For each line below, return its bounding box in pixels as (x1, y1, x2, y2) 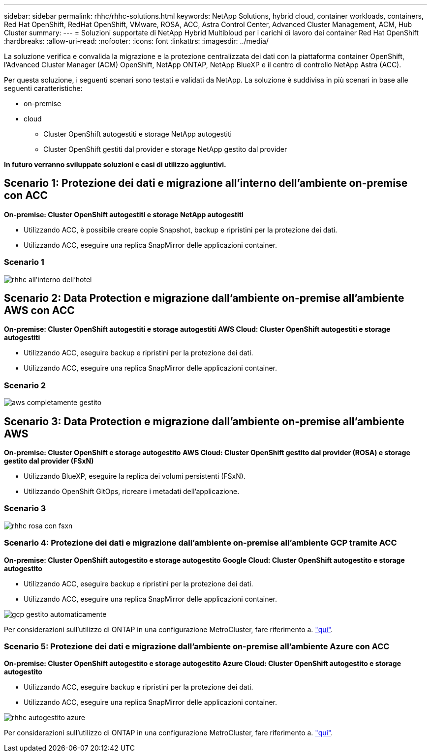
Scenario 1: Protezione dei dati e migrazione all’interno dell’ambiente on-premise (4, 177, 408, 190)
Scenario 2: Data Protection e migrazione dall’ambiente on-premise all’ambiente (4, 292, 404, 305)
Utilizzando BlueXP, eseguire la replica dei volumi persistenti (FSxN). (24, 472, 246, 481)
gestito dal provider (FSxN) (4, 457, 94, 465)
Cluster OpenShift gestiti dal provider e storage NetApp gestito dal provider (43, 145, 287, 153)
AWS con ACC (4, 304, 75, 317)
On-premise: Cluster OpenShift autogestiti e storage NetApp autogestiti (4, 210, 244, 219)
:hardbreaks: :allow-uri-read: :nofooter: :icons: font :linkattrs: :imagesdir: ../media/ (4, 37, 269, 45)
